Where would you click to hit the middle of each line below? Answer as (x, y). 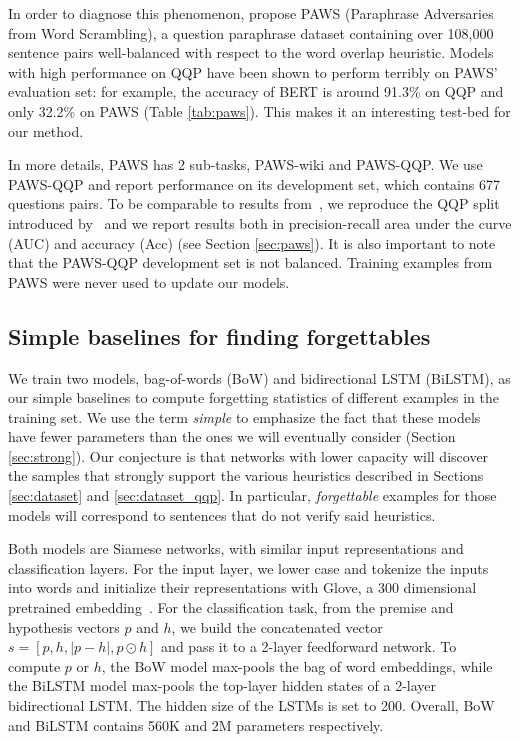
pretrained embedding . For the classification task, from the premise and (231, 607)
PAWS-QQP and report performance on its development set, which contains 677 (254, 183)
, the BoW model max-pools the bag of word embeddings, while (297, 665)
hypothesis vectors (64, 626)
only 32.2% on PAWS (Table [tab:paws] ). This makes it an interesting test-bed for (259, 110)
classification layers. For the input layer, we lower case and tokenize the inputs (248, 567)
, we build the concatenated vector (277, 626)
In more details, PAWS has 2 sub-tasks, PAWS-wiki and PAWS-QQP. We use (245, 164)
